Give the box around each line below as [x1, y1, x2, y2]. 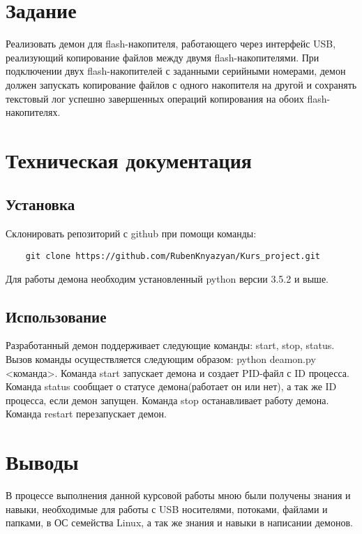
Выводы [6, 447, 79, 476]
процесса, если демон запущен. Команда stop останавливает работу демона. [6, 392, 329, 407]
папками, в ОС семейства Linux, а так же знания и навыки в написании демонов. [6, 515, 353, 530]
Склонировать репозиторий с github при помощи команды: [6, 226, 257, 241]
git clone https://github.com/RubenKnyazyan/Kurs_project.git [25, 251, 321, 261]
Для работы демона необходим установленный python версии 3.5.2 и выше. [6, 271, 329, 285]
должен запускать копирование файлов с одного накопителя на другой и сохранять [6, 77, 357, 91]
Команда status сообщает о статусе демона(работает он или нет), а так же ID [6, 379, 337, 394]
